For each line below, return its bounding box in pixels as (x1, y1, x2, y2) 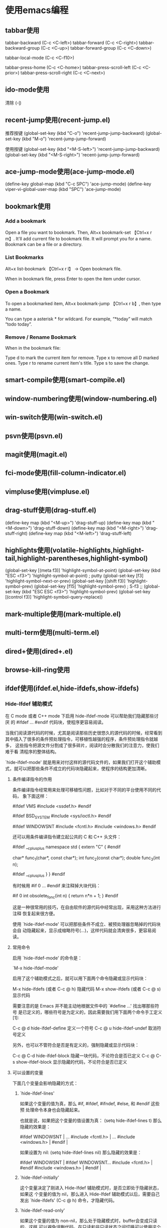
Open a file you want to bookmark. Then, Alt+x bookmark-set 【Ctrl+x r (5, 229, 152, 235)
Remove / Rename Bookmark (5, 334, 77, 341)
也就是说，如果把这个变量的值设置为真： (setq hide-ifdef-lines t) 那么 (19, 1117, 162, 1123)
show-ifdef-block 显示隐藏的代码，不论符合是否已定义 (16, 1059, 127, 1065)
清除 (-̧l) (5, 100, 21, 106)
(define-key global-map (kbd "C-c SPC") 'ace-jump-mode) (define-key (5, 181, 152, 187)
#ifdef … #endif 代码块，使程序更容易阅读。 (16, 719, 106, 725)
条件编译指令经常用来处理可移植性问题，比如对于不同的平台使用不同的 (12, 787, 157, 793)
